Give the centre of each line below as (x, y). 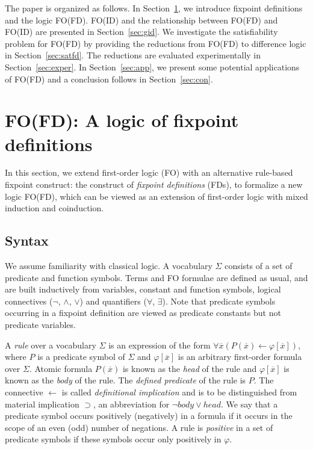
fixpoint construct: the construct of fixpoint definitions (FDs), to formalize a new (154, 184)
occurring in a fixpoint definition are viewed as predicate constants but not (143, 313)
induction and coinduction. (54, 208)
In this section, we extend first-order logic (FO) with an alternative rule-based (149, 172)
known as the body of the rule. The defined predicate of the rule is (126, 380)
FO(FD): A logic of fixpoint (122, 120)
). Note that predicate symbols (219, 301)
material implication (42, 404)
